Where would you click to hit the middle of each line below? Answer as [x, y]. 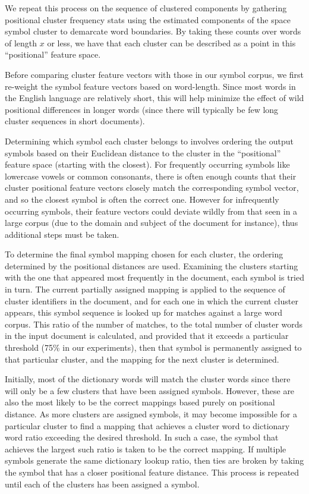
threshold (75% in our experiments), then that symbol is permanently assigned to [153, 347]
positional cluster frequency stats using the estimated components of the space [148, 19]
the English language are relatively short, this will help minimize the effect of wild [154, 98]
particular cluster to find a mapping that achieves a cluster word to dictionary [147, 425]
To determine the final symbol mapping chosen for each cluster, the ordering [144, 254]
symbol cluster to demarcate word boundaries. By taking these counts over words [153, 31]
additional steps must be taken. [62, 234]
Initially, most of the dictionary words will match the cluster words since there [148, 379]
